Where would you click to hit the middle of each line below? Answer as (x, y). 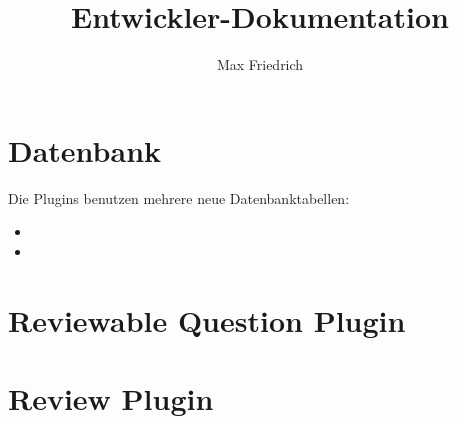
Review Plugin (111, 398)
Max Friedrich (260, 64)
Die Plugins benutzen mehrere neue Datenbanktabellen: (179, 197)
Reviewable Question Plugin (207, 319)
